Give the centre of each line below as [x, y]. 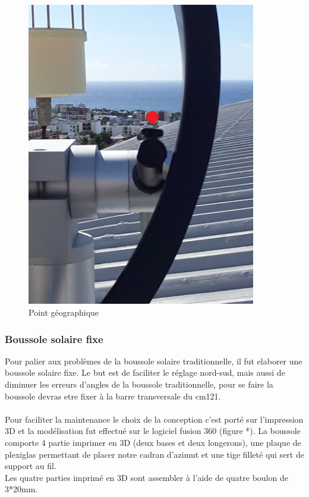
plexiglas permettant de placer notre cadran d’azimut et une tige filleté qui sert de [154, 454]
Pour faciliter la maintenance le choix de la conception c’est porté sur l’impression [154, 419]
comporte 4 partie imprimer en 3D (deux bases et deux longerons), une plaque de [153, 442]
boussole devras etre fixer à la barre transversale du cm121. [113, 396]
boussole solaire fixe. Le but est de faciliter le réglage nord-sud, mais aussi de [145, 372]
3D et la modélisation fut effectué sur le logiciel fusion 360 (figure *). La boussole [153, 431]
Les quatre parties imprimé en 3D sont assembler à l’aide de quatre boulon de [146, 477]
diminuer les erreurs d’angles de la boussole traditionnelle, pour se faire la [139, 384]
